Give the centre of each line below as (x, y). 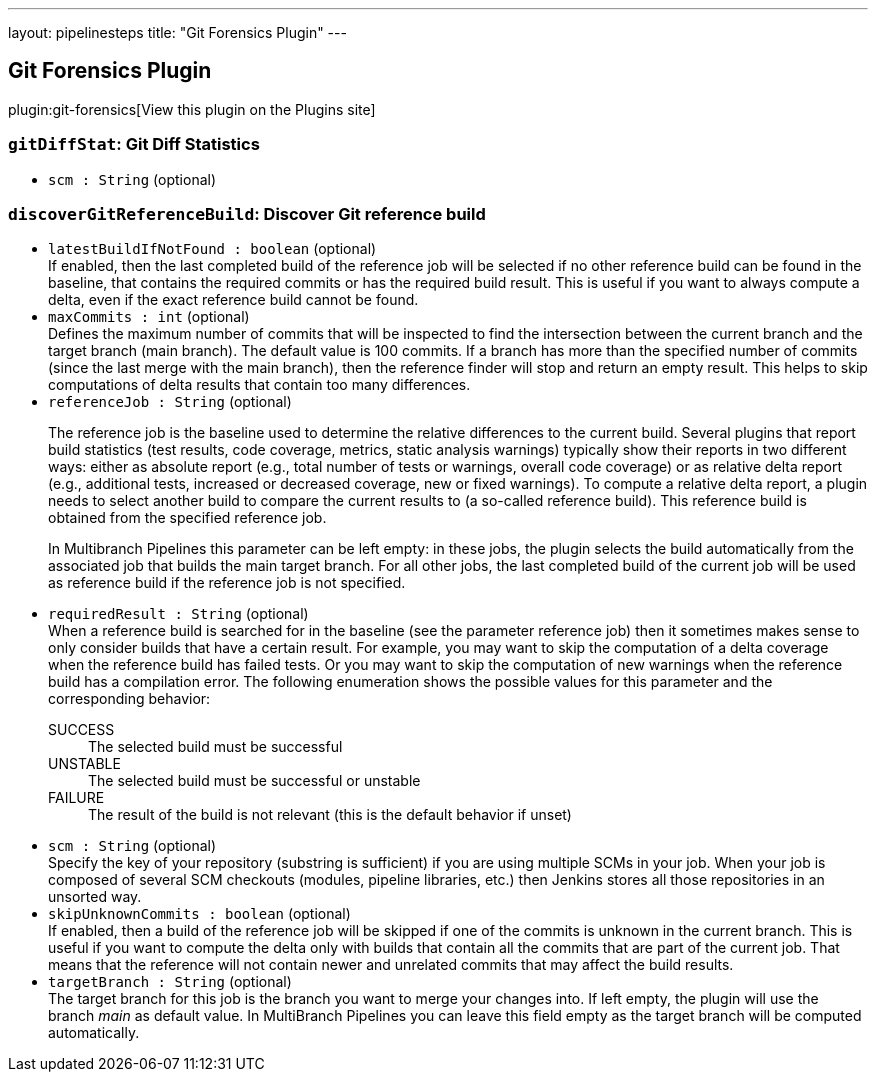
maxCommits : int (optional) (149, 317)
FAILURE (76, 798)
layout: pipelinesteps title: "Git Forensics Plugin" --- (177, 32)
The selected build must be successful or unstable (254, 781)
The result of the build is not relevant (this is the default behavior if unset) (330, 815)
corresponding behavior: (129, 699)
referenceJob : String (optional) (170, 402)
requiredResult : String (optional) (178, 614)
